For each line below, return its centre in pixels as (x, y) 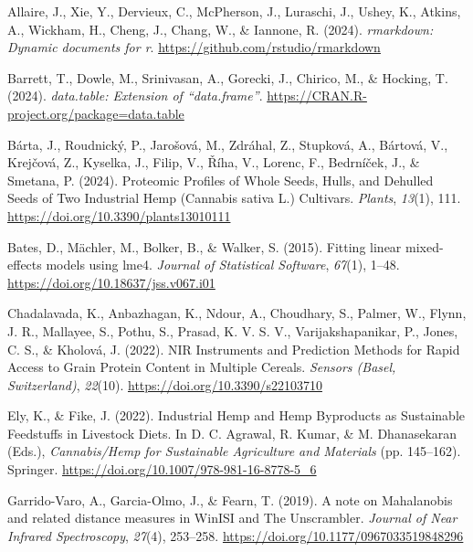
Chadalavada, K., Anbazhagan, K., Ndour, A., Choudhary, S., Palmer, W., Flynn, (237, 313)
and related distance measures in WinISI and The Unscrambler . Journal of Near (232, 518)
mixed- (425, 246)
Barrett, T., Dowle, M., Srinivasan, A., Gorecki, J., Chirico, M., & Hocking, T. (228, 77)
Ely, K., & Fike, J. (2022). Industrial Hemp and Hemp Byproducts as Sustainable (236, 415)
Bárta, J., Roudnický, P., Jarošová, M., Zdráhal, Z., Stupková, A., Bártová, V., (228, 144)
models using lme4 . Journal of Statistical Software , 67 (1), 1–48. (223, 265)
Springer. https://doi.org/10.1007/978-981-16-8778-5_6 (162, 469)
